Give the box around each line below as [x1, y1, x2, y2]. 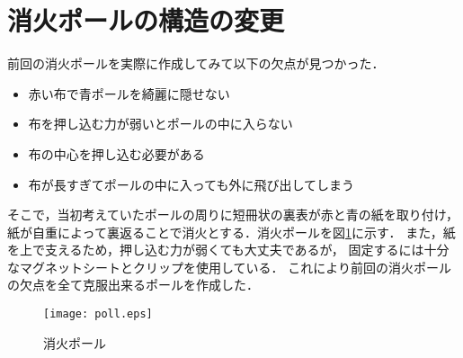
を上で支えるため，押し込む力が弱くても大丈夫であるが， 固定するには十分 [7, 240, 450, 259]
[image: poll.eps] [43, 308, 153, 321]
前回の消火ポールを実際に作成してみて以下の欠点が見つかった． [7, 54, 385, 73]
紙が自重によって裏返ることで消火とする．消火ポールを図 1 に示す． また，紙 [7, 222, 456, 241]
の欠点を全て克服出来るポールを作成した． [7, 275, 259, 294]
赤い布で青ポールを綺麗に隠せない [28, 84, 230, 103]
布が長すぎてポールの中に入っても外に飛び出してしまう [28, 175, 354, 193]
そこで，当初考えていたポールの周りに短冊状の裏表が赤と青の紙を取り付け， [7, 205, 459, 224]
